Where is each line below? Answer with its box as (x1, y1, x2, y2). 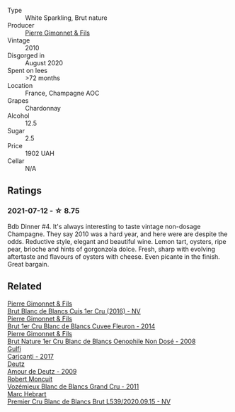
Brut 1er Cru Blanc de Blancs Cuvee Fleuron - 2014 (7, 322, 156, 330)
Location (7, 82, 33, 89)
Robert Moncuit (7, 374, 53, 383)
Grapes (7, 96, 29, 105)
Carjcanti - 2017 (7, 352, 55, 360)
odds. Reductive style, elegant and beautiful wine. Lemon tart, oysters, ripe (7, 237, 227, 245)
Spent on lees (7, 67, 48, 74)
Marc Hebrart (7, 389, 47, 398)
